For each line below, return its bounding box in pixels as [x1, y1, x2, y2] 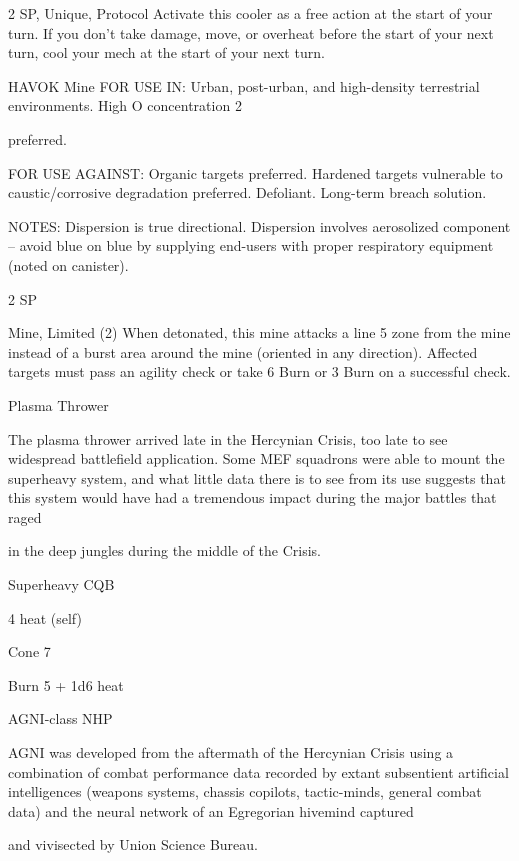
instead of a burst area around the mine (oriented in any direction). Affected [8, 341, 478, 362]
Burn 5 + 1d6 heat [8, 674, 124, 695]
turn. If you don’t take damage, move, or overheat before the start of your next [8, 22, 494, 43]
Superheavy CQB [8, 574, 115, 595]
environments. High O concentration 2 [8, 95, 242, 116]
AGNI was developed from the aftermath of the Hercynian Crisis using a [8, 742, 454, 763]
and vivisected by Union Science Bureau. [8, 834, 258, 855]
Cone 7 [8, 641, 51, 662]
